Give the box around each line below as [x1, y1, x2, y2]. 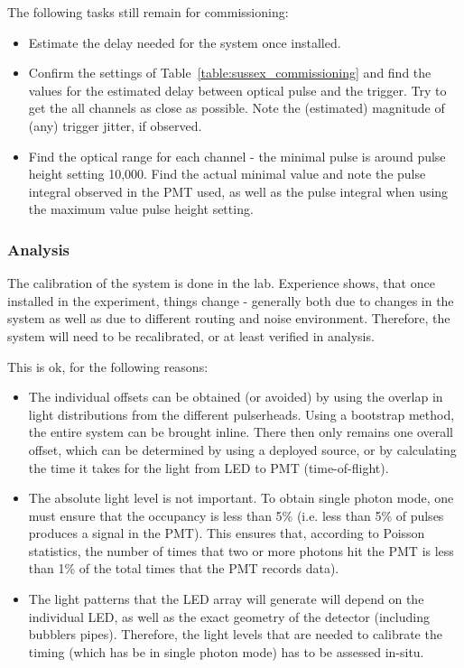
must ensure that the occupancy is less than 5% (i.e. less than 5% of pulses [28, 506, 444, 524]
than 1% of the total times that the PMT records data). [28, 559, 339, 578]
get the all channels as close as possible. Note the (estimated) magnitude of [28, 98, 445, 117]
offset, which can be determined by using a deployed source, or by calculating [28, 440, 457, 459]
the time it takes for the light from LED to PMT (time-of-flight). [28, 458, 389, 477]
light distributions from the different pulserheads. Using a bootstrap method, [28, 404, 455, 423]
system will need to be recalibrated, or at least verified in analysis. [7, 326, 375, 345]
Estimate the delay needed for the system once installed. [28, 32, 341, 51]
